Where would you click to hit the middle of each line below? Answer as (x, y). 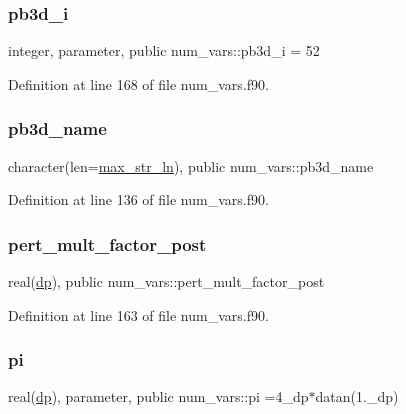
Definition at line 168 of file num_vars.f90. (138, 83)
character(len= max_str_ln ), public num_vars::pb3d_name (191, 165)
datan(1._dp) (357, 396)
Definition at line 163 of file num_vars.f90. (138, 314)
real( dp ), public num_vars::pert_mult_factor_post (166, 281)
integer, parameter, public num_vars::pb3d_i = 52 (164, 50)
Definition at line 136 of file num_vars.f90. (138, 199)
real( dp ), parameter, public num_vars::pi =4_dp (158, 396)
